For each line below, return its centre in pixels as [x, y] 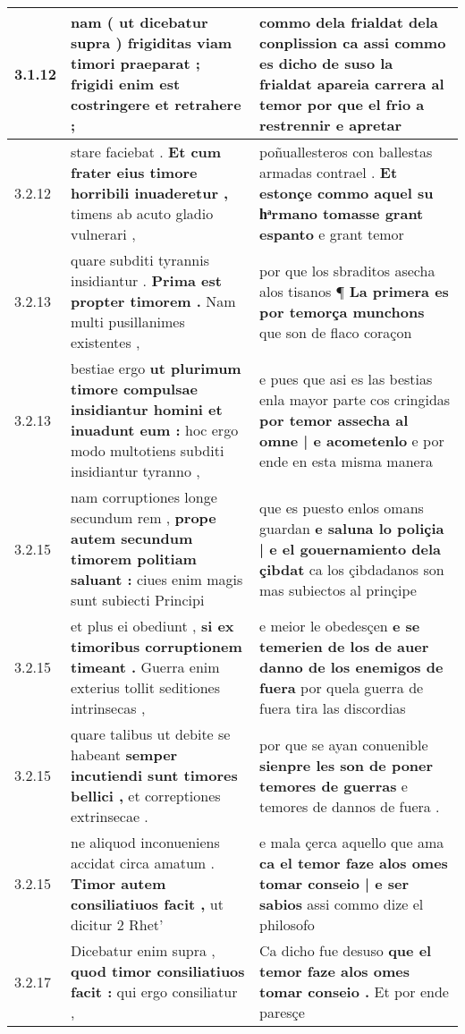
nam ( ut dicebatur [139, 22]
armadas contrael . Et [328, 172]
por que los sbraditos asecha [347, 270]
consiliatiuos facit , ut [147, 904]
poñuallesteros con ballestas [346, 152]
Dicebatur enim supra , [143, 950]
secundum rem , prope [144, 517]
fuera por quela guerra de [341, 687]
